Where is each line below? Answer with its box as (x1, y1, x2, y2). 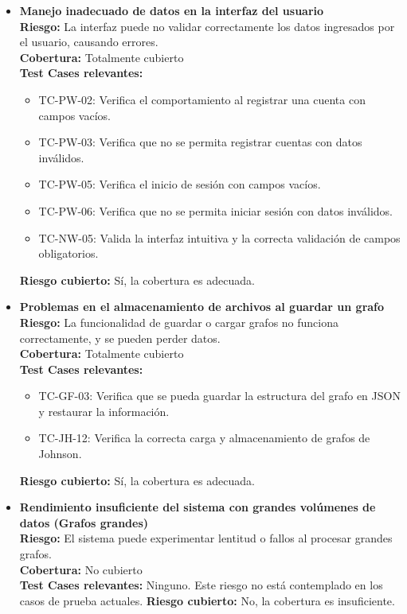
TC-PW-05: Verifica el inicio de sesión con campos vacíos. (38, 176, 321, 192)
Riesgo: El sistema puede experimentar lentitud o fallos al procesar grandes (19, 530, 393, 546)
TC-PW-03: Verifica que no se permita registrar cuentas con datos (38, 134, 362, 150)
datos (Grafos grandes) (19, 514, 149, 530)
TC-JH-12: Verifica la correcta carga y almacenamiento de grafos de (38, 429, 370, 446)
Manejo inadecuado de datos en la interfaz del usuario (19, 2, 324, 18)
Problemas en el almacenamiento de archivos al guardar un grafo (19, 298, 385, 315)
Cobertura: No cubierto (19, 561, 143, 577)
